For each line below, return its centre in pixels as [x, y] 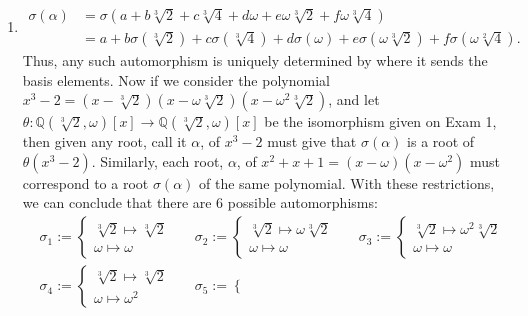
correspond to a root [85, 182]
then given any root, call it [104, 141]
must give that [312, 141]
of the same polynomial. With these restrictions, [346, 182]
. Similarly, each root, [157, 160]
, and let [354, 99]
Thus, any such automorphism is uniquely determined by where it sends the [255, 60]
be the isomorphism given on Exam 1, [380, 121]
